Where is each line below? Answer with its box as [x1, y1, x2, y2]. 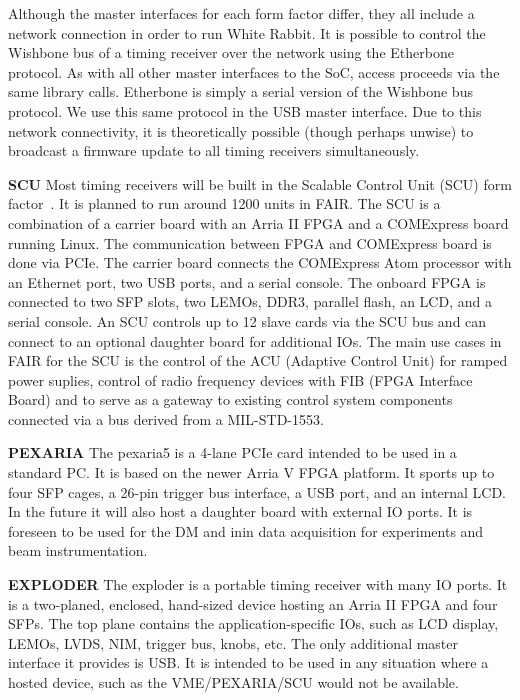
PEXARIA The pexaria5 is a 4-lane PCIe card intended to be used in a [8, 442, 457, 463]
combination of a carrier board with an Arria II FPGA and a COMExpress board [8, 212, 509, 233]
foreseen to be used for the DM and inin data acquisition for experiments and [8, 520, 484, 541]
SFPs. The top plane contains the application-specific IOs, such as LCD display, [8, 613, 499, 634]
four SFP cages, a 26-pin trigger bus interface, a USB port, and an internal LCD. [8, 481, 507, 502]
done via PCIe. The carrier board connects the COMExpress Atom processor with [8, 252, 512, 273]
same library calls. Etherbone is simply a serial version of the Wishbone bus [8, 81, 473, 102]
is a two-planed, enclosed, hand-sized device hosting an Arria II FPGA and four [8, 593, 498, 614]
